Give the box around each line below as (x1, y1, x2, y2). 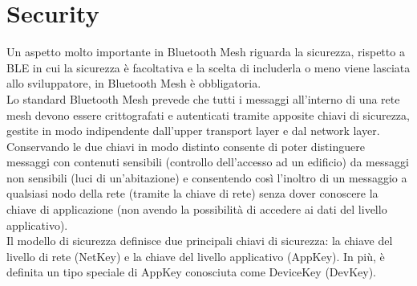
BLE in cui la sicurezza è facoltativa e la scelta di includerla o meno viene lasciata (6, 59, 411, 76)
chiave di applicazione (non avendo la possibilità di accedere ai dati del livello (6, 201, 387, 218)
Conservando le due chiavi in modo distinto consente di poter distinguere (6, 137, 365, 154)
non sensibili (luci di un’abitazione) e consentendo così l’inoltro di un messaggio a (6, 169, 407, 186)
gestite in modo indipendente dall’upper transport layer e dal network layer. (6, 122, 380, 139)
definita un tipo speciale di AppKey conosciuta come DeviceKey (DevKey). (6, 264, 376, 280)
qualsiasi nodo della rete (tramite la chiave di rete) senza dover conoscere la (6, 185, 379, 202)
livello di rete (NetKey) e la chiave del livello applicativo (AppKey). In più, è (6, 247, 385, 264)
